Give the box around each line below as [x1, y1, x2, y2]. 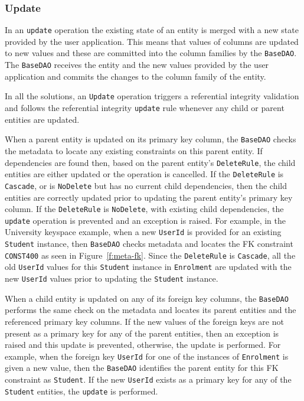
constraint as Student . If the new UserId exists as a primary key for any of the [5, 373, 292, 386]
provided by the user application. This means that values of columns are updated [5, 35, 299, 47]
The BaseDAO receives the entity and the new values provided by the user [5, 58, 269, 71]
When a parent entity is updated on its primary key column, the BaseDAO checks [5, 133, 296, 145]
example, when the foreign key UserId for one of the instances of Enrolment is [5, 350, 289, 362]
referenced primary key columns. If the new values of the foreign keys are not [5, 315, 284, 327]
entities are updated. [5, 113, 80, 125]
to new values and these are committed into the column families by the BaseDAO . [5, 47, 297, 59]
